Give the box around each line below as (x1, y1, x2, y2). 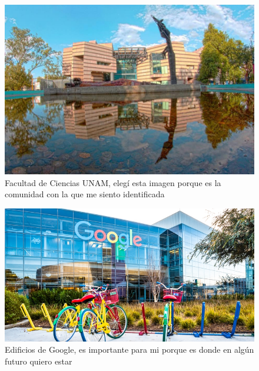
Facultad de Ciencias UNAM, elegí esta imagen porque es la (5, 176, 221, 188)
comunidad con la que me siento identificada (5, 188, 165, 200)
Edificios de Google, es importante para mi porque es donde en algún (5, 343, 254, 356)
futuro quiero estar (5, 355, 72, 367)
